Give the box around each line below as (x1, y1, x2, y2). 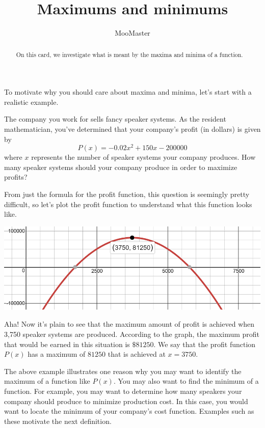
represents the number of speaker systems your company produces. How (31, 152, 256, 162)
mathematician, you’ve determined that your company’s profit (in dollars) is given (4, 123, 261, 134)
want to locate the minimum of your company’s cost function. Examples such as (4, 406, 254, 416)
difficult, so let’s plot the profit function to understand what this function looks (4, 198, 252, 209)
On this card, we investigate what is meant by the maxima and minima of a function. (16, 50, 243, 59)
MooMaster (115, 27, 150, 38)
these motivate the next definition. (4, 415, 112, 426)
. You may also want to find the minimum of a (113, 376, 259, 386)
